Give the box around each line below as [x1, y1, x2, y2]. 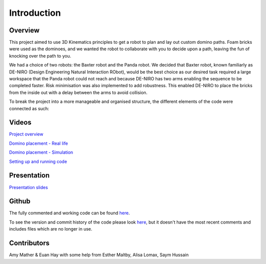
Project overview [9, 131, 44, 137]
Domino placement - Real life [9, 140, 68, 146]
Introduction [9, 7, 61, 18]
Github [9, 197, 31, 205]
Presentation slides [9, 184, 48, 190]
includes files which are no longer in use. [9, 226, 93, 232]
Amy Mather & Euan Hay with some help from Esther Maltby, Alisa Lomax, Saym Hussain [9, 252, 189, 258]
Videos [9, 118, 32, 127]
